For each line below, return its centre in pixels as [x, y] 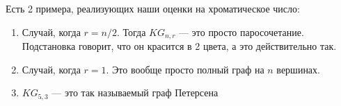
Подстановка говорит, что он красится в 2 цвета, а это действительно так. [179, 46]
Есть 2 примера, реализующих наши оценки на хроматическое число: [153, 8]
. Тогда [131, 32]
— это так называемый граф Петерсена [135, 92]
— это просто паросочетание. [241, 32]
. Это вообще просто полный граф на [185, 69]
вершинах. [298, 69]
